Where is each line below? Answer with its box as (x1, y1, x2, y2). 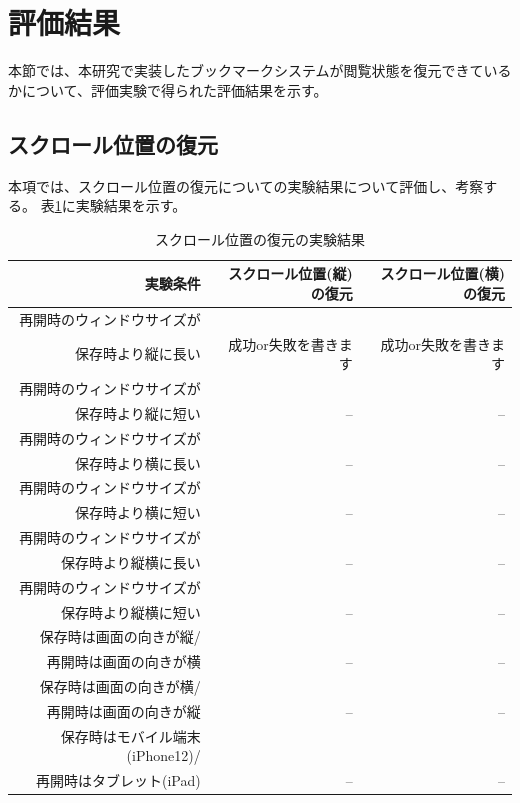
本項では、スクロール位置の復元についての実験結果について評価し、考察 (8, 175, 484, 196)
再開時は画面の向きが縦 (46, 700, 201, 721)
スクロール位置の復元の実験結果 (155, 228, 365, 249)
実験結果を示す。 (75, 195, 187, 216)
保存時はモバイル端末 (60, 725, 201, 746)
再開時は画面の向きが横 (46, 651, 201, 672)
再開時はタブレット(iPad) (36, 770, 201, 791)
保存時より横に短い (74, 502, 201, 523)
